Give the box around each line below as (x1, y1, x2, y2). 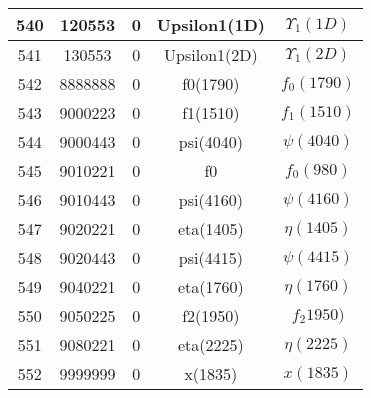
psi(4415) (178, 246, 243, 269)
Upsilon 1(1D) (156, 13, 265, 36)
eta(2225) (177, 333, 244, 356)
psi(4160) (178, 188, 243, 211)
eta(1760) (177, 275, 244, 298)
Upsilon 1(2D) (164, 43, 258, 66)
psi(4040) (178, 130, 243, 153)
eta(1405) (177, 217, 244, 240)
